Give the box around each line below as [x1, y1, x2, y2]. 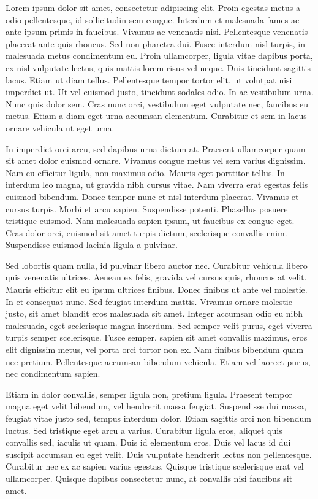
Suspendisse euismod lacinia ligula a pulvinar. [6, 238, 178, 251]
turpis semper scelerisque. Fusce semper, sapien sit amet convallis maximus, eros [6, 331, 308, 344]
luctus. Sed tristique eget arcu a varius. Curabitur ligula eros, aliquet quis [6, 424, 282, 436]
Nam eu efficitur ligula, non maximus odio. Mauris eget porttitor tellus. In [6, 166, 285, 179]
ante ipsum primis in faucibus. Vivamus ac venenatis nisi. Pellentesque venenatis [6, 25, 308, 38]
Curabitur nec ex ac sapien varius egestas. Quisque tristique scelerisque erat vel [6, 460, 304, 473]
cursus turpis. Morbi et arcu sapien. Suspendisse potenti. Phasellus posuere [6, 202, 288, 215]
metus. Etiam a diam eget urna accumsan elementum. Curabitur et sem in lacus [6, 109, 307, 122]
